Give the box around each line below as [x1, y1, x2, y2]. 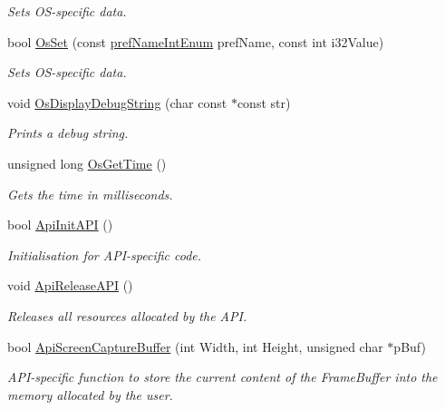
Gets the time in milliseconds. [7, 184, 173, 203]
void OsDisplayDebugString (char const [7, 93, 227, 112]
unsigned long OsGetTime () [7, 153, 167, 172]
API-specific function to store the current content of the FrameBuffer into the [7, 367, 438, 386]
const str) [237, 93, 291, 112]
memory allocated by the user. [7, 385, 173, 404]
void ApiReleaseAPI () [7, 276, 133, 295]
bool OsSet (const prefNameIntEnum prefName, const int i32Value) [7, 32, 384, 51]
